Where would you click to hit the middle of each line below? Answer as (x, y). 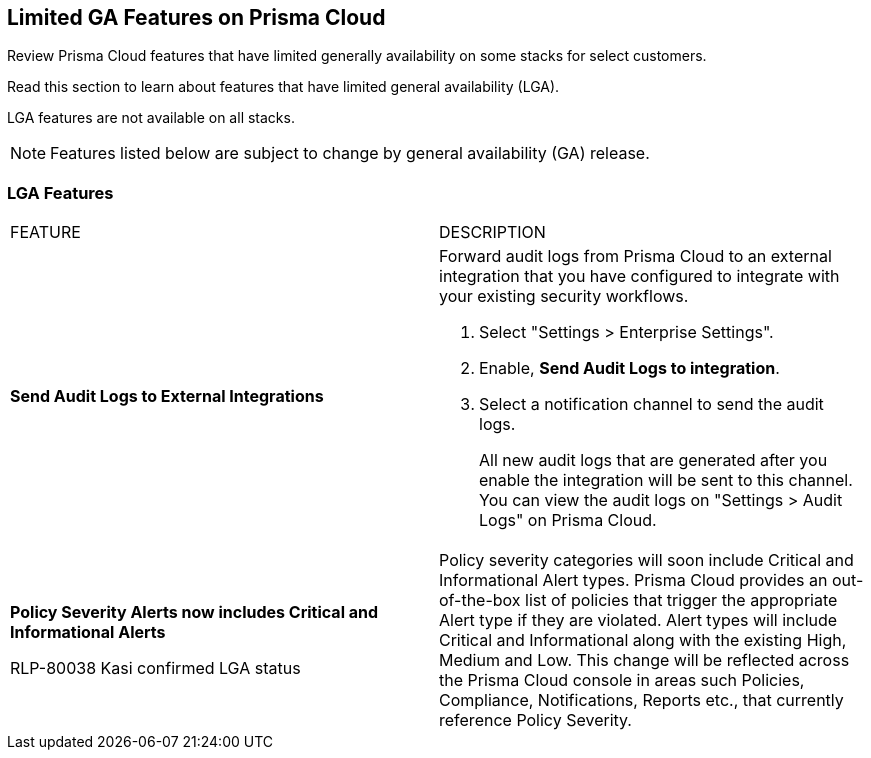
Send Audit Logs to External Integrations (167, 396)
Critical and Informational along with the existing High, (643, 640)
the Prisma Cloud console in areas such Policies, (622, 680)
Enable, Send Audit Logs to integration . (629, 368)
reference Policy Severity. (535, 720)
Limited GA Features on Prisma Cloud (196, 17)
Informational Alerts (88, 632)
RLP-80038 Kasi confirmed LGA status (155, 668)
